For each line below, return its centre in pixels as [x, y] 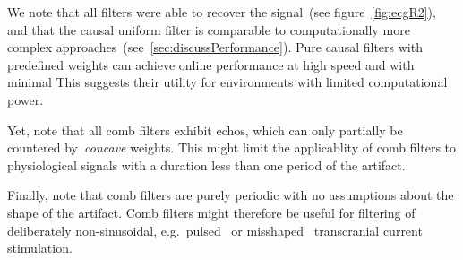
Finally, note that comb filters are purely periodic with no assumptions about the [231, 195]
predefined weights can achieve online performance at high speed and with [211, 64]
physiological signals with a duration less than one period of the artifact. [206, 165]
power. [26, 99]
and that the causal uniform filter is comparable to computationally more [209, 29]
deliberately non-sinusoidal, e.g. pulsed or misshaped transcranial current [215, 230]
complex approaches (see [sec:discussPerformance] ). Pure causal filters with [215, 47]
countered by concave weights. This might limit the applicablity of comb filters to [232, 147]
